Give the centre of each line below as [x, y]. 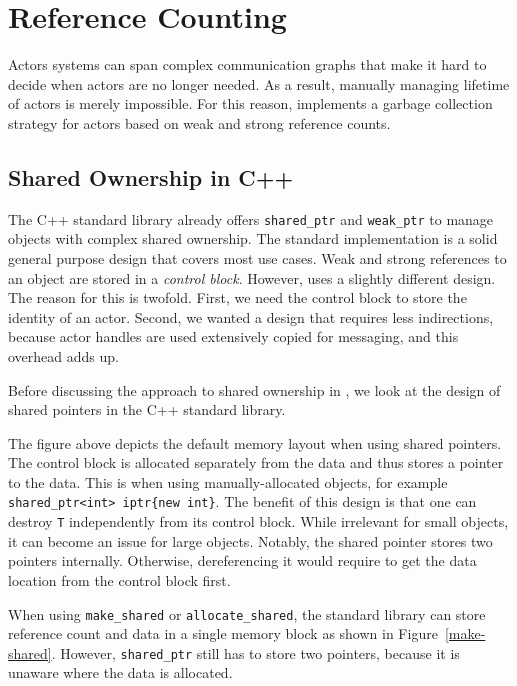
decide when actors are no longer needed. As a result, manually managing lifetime [259, 83]
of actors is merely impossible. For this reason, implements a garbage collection [250, 103]
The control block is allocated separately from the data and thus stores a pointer [256, 462]
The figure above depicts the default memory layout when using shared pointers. [255, 442]
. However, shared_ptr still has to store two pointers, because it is [255, 652]
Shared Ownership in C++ [151, 176]
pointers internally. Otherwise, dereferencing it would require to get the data [242, 560]
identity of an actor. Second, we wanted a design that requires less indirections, [251, 316]
